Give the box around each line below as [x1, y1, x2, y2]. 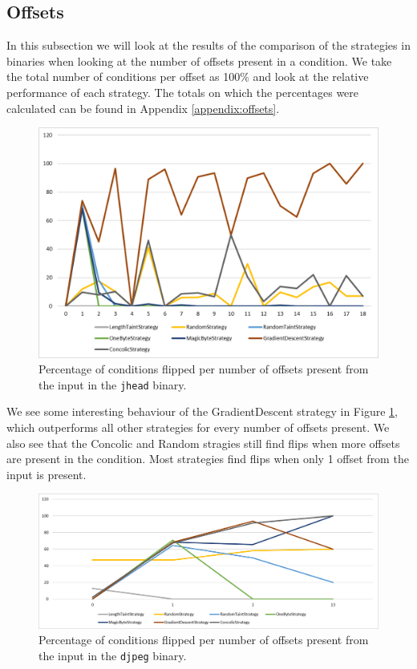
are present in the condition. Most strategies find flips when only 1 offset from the [6, 450, 409, 467]
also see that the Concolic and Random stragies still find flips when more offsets [6, 434, 400, 451]
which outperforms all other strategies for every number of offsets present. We [6, 418, 390, 435]
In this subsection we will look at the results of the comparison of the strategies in [6, 37, 411, 54]
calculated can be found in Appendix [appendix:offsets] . [6, 99, 280, 116]
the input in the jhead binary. [38, 376, 187, 393]
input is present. [6, 465, 87, 482]
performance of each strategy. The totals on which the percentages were [6, 83, 359, 100]
